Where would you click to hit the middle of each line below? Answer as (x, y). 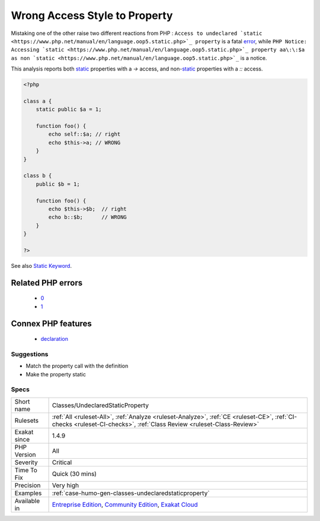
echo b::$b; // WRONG (87, 217)
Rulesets (26, 420)
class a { (38, 101)
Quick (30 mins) (74, 474)
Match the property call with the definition (77, 366)
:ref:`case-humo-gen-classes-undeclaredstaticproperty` (131, 493)
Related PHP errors (47, 282)
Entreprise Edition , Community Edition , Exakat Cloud (125, 504)
